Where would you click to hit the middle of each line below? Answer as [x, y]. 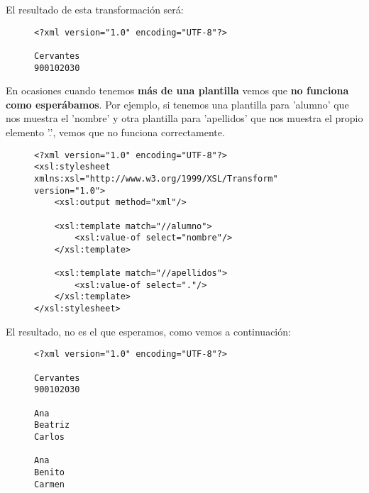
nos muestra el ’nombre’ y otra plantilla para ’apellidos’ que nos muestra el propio [184, 118]
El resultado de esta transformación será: [95, 9]
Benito [49, 472]
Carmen [49, 484]
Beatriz [52, 425]
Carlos [49, 437]
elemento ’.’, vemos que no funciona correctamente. [115, 132]
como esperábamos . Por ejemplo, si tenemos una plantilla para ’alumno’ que [177, 104]
